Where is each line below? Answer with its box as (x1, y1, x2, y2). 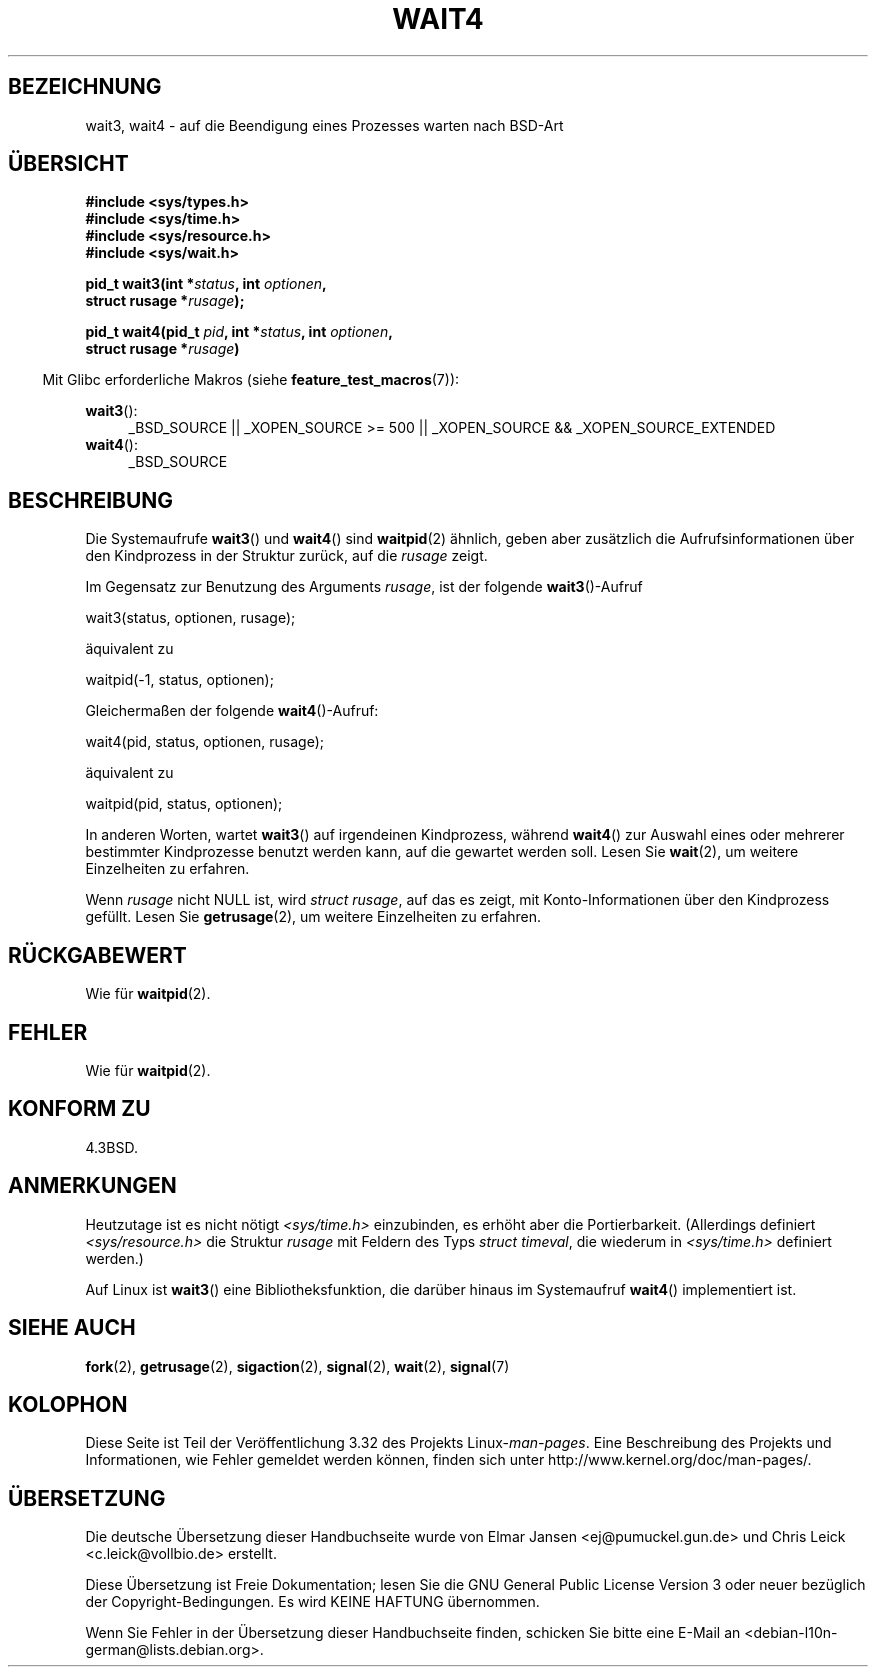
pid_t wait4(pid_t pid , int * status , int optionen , (85, 323, 393, 341)
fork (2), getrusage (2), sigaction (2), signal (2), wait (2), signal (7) (85, 1357, 510, 1375)
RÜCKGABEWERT (8, 942, 187, 968)
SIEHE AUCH (8, 1315, 136, 1341)
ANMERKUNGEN (8, 1173, 177, 1199)
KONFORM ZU (8, 1096, 151, 1122)
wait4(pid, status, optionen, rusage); (85, 733, 324, 751)
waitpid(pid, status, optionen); (85, 795, 283, 813)
